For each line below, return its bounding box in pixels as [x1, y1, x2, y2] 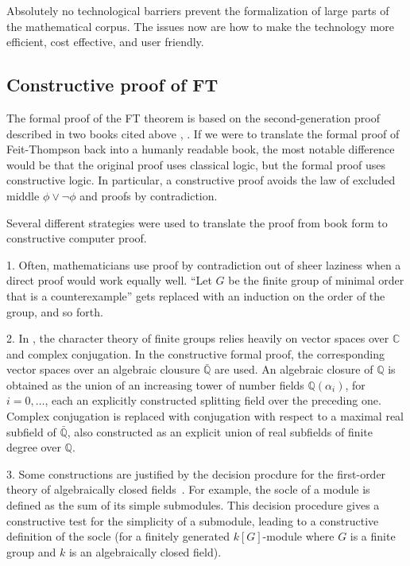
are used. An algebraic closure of [215, 361, 373, 378]
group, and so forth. [6, 303, 103, 320]
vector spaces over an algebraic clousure [6, 361, 200, 378]
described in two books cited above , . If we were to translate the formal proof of [6, 125, 400, 141]
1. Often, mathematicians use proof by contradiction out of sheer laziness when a [6, 256, 401, 273]
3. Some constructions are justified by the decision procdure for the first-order [6, 465, 386, 482]
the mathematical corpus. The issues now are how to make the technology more [6, 17, 395, 34]
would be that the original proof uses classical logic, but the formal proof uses [6, 156, 386, 173]
